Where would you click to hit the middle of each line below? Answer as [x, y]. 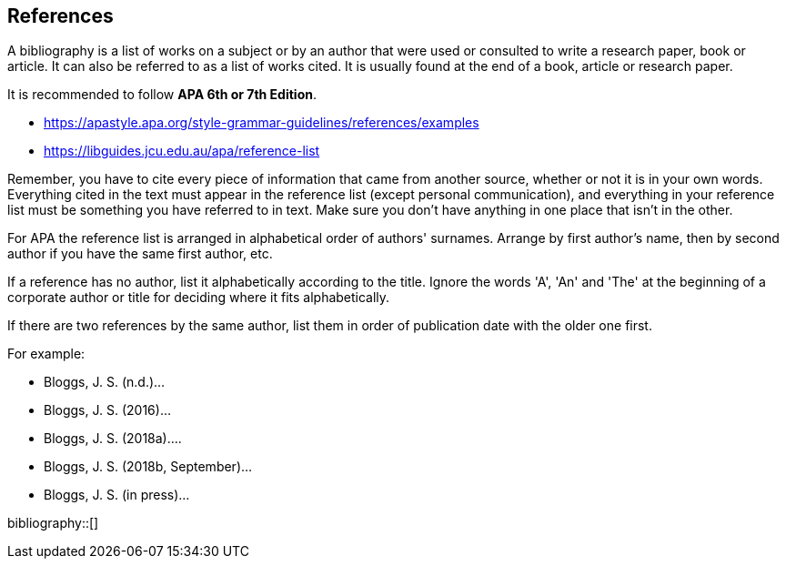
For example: [46, 354]
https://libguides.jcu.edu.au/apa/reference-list [182, 151]
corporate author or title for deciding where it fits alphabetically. [199, 298]
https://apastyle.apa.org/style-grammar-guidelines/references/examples [262, 123]
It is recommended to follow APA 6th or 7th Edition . [162, 95]
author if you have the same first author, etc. [140, 254]
